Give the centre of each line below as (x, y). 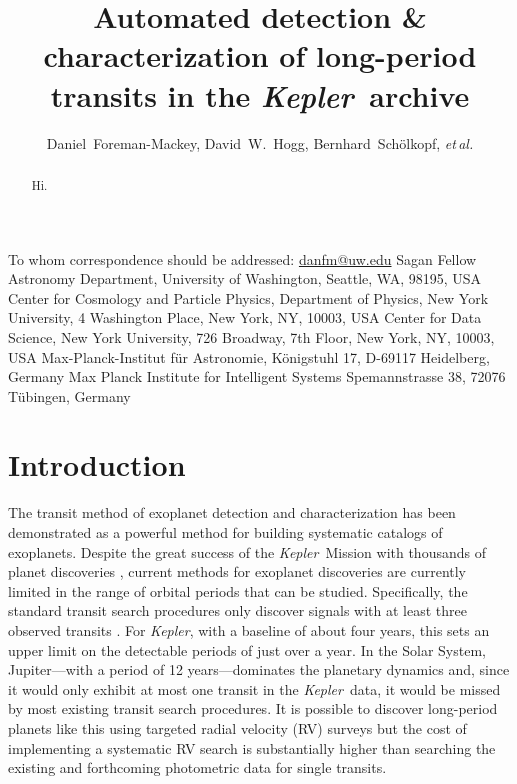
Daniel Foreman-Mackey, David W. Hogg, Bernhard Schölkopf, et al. (260, 142)
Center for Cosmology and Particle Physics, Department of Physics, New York (248, 297)
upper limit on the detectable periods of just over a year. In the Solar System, (247, 649)
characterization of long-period (260, 55)
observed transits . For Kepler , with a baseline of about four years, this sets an (249, 629)
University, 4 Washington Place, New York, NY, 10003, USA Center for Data (245, 317)
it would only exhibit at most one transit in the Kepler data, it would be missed (254, 688)
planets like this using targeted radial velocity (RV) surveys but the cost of (237, 727)
